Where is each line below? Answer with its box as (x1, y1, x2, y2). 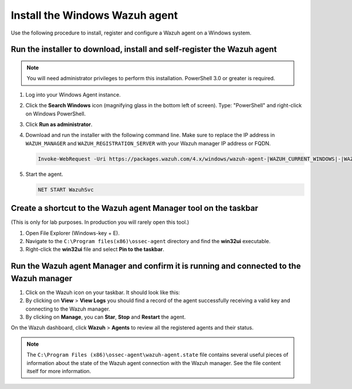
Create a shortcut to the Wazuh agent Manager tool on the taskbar (11, 203, 258, 213)
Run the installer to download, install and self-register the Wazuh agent (11, 45, 277, 54)
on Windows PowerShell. (25, 110, 86, 117)
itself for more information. (26, 367, 92, 374)
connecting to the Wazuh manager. (25, 305, 111, 312)
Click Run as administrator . (25, 121, 93, 128)
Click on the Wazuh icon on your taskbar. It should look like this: (25, 289, 180, 296)
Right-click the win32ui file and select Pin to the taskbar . (25, 246, 164, 253)
